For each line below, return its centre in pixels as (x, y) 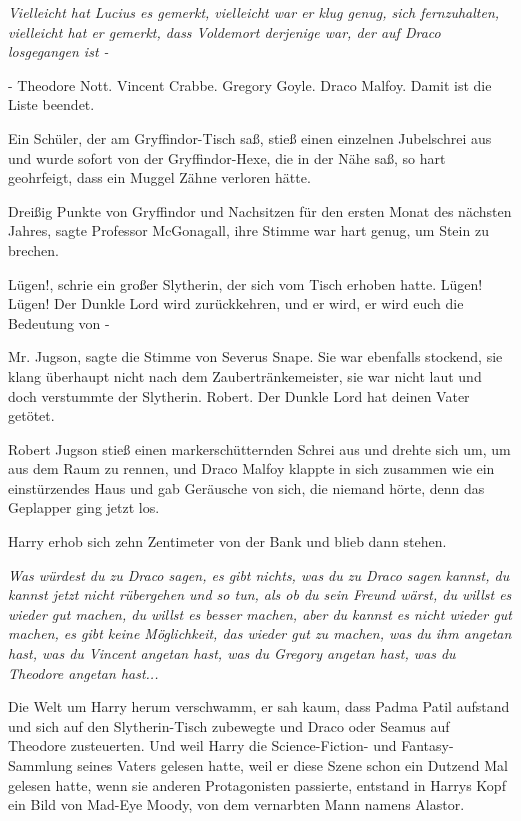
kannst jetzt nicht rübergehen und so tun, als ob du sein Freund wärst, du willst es (260, 594)
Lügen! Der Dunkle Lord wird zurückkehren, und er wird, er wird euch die (236, 303)
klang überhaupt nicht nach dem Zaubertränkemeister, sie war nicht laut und (245, 375)
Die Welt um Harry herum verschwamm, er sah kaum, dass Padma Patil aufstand (259, 706)
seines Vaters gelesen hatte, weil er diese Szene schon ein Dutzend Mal (292, 765)
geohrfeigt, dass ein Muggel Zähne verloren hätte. (159, 177)
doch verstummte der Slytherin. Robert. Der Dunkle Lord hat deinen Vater (239, 395)
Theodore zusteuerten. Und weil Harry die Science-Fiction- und (202, 745)
